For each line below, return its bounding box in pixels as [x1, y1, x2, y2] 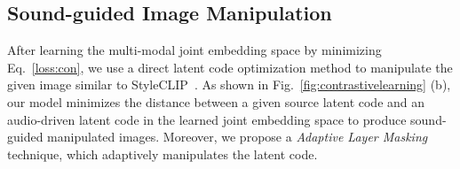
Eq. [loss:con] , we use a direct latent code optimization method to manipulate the [7, 58, 453, 76]
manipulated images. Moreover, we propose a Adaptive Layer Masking [47, 127, 428, 146]
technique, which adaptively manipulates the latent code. [7, 144, 318, 163]
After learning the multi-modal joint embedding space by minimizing [7, 41, 382, 59]
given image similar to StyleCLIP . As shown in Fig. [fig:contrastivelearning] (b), [7, 75, 451, 94]
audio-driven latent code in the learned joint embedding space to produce [7, 110, 407, 128]
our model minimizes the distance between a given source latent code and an [7, 92, 425, 111]
